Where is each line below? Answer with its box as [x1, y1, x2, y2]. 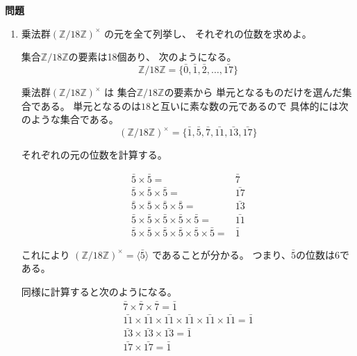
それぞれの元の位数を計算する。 [21, 147, 167, 161]
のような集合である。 [21, 112, 119, 127]
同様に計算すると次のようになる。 [21, 284, 177, 299]
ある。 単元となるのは [40, 98, 141, 113]
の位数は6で [295, 247, 349, 261]
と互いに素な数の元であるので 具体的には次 [150, 98, 349, 113]
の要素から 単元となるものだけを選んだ [164, 85, 342, 99]
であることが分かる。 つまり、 [151, 247, 291, 261]
